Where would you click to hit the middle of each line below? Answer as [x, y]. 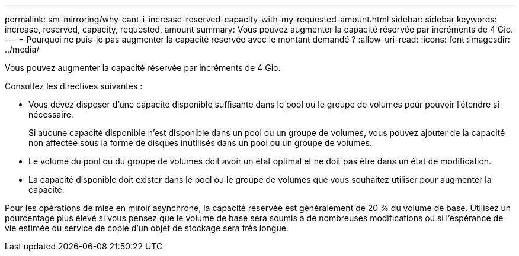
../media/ [22, 49]
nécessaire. [51, 114]
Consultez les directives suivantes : [74, 86]
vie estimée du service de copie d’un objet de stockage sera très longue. [147, 228]
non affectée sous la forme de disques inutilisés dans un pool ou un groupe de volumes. [200, 143]
